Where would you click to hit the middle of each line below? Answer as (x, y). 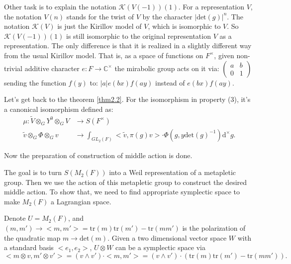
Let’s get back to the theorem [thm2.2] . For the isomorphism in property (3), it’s (127, 99)
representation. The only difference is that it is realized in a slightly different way (128, 45)
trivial (13, 68)
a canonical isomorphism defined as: (59, 109)
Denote (15, 218)
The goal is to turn (33, 172)
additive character (52, 68)
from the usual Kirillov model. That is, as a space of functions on (104, 55)
